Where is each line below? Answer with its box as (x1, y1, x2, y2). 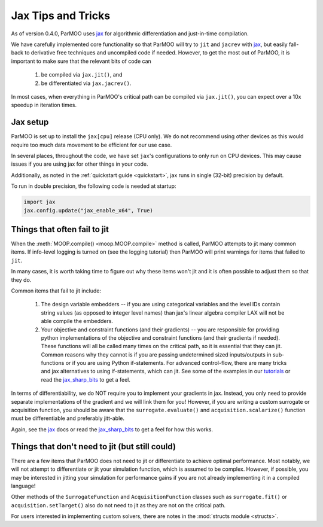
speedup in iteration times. (11, 102, 77, 109)
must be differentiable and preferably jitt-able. (11, 415, 125, 422)
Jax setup (11, 117, 49, 127)
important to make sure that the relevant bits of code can (11, 57, 152, 65)
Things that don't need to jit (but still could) (11, 441, 176, 452)
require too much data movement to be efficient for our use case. (11, 141, 172, 148)
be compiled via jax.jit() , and (41, 71, 123, 78)
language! (11, 482, 36, 489)
